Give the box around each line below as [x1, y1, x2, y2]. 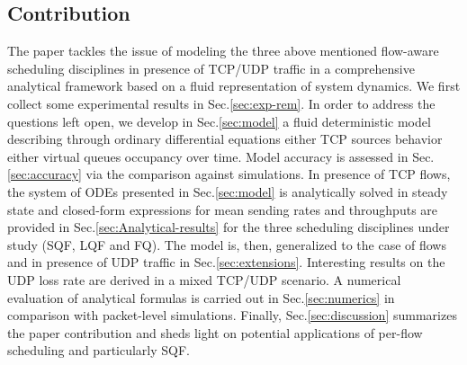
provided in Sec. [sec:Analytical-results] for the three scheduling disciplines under [7, 218, 450, 236]
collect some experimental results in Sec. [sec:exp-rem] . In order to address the [7, 93, 436, 112]
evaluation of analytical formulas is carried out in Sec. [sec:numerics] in [7, 288, 395, 307]
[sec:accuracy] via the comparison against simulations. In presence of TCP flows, [7, 165, 451, 183]
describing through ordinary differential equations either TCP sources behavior [7, 129, 443, 148]
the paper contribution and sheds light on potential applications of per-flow [7, 323, 423, 342]
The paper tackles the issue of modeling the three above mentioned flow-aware [7, 41, 439, 60]
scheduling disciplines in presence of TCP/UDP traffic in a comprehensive [7, 58, 415, 77]
